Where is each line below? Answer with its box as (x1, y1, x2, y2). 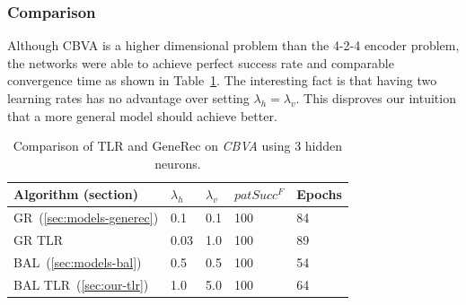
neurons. (154, 153, 201, 172)
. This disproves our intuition (295, 89, 456, 107)
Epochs (296, 185, 342, 204)
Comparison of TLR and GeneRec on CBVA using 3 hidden (13, 136, 343, 155)
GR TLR (13, 231, 64, 249)
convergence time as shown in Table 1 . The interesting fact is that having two (7, 71, 437, 90)
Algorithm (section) (13, 185, 138, 204)
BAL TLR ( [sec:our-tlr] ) (13, 274, 149, 293)
